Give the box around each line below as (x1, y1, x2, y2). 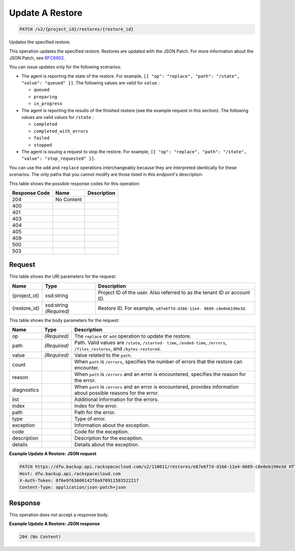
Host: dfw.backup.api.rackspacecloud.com (19, 471, 121, 476)
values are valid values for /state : (21, 115, 94, 120)
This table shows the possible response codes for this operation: (9, 180, 141, 186)
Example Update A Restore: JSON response (9, 521, 100, 527)
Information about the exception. (74, 422, 150, 429)
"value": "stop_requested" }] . (21, 155, 96, 162)
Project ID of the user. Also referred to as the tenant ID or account (98, 289, 250, 296)
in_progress (33, 101, 62, 107)
